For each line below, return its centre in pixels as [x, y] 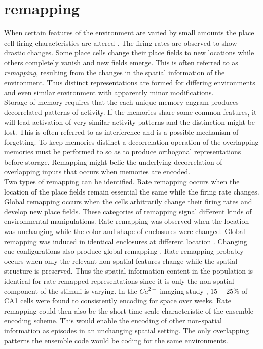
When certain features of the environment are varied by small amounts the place [129, 33]
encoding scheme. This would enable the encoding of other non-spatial [113, 320]
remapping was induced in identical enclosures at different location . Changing [126, 241]
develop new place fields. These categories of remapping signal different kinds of [128, 211]
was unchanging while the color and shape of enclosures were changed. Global [125, 231]
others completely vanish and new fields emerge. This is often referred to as [121, 62]
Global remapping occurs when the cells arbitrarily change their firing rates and [128, 201]
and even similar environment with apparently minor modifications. [109, 92]
